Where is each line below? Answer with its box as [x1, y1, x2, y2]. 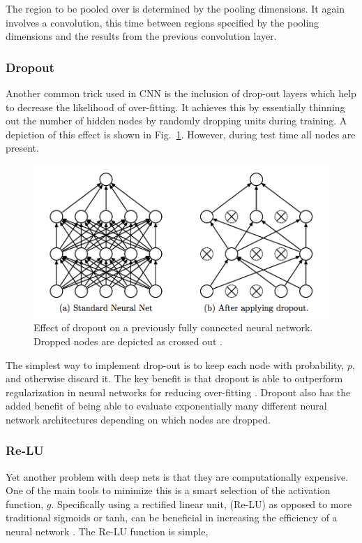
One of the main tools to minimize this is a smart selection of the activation [6, 483, 331, 498]
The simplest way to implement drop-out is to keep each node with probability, [6, 357, 345, 372]
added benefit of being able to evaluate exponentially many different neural [6, 398, 327, 413]
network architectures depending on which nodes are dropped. [6, 412, 271, 426]
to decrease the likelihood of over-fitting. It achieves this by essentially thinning [6, 99, 345, 114]
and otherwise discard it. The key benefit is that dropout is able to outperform [6, 371, 343, 386]
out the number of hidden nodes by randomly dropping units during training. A [6, 113, 347, 128]
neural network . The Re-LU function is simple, [6, 524, 209, 539]
